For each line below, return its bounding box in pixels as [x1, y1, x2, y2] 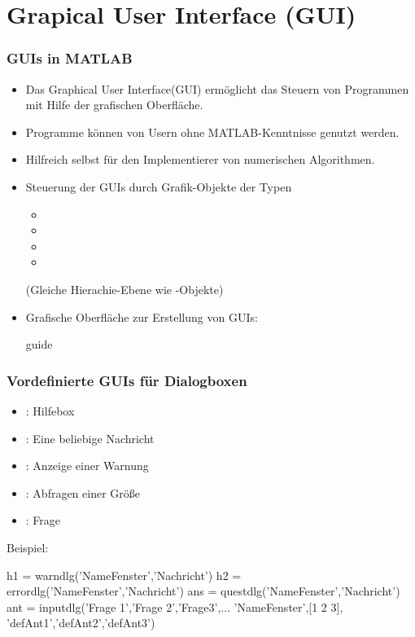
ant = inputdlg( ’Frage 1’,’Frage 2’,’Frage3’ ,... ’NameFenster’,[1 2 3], [7, 598, 343, 615]
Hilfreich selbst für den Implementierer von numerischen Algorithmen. [25, 151, 375, 168]
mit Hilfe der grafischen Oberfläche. [25, 96, 203, 113]
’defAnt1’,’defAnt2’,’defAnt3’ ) [7, 614, 155, 631]
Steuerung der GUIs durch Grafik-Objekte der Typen [25, 178, 292, 195]
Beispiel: [7, 538, 49, 556]
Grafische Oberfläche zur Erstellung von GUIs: [25, 308, 258, 325]
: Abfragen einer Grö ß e [25, 484, 141, 501]
